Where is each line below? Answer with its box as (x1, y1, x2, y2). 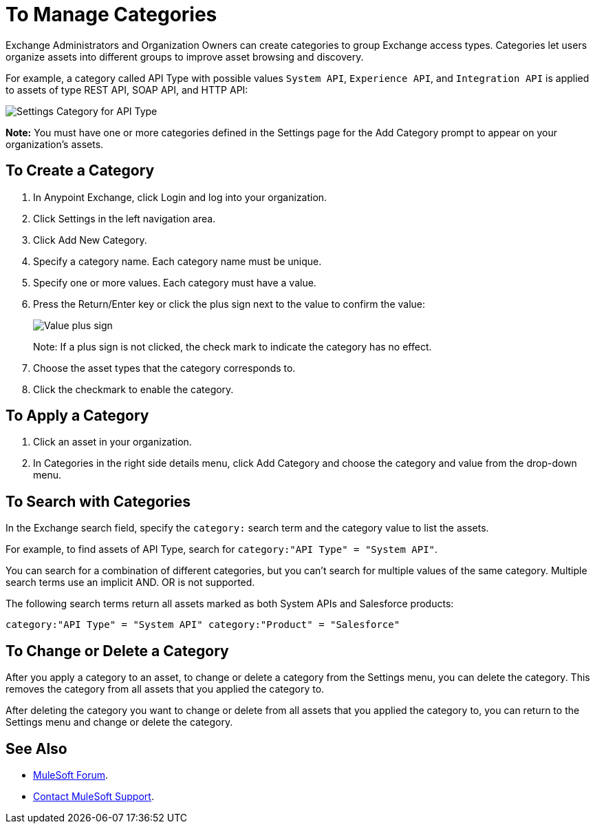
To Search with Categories (6, 492, 191, 510)
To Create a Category (6, 162, 155, 180)
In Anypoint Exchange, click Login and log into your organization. (33, 191, 327, 203)
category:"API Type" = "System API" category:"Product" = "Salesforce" (6, 619, 400, 631)
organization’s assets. (6, 138, 104, 150)
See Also (6, 739, 67, 757)
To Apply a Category (6, 407, 149, 425)
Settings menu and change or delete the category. (6, 716, 233, 728)
